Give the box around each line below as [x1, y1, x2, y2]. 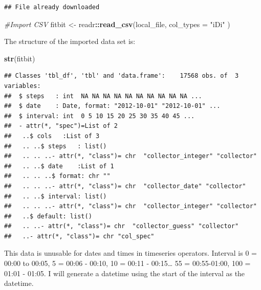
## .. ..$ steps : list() [4, 142, 107, 150]
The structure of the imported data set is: [4, 36, 136, 47]
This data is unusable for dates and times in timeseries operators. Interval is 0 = [4, 248, 257, 258]
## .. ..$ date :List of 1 [4, 162, 114, 170]
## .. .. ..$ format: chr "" [4, 172, 111, 180]
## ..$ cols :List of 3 [4, 132, 100, 140]
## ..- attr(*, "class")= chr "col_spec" [4, 232, 155, 240]
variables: [4, 82, 41, 90]
